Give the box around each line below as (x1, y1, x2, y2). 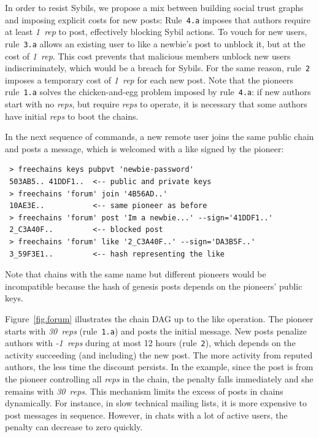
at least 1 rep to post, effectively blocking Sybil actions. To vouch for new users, (5, 25, 307, 38)
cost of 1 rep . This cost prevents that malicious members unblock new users (5, 49, 291, 62)
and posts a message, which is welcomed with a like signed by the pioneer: (5, 142, 284, 155)
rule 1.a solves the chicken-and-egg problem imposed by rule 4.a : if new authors (5, 85, 311, 98)
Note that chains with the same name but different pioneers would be (5, 268, 266, 280)
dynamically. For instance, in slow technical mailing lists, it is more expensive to (5, 396, 307, 409)
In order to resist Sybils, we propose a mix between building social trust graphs (5, 1, 304, 14)
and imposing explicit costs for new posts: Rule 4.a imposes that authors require (5, 13, 311, 26)
